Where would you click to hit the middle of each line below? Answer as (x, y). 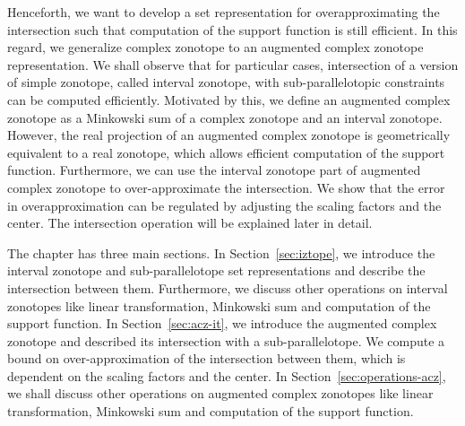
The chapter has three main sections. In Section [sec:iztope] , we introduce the (221, 252)
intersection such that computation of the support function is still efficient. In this (232, 29)
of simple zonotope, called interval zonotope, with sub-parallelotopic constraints (226, 82)
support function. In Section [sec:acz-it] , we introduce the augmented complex (222, 323)
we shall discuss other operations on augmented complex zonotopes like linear (220, 393)
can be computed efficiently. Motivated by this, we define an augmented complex (229, 99)
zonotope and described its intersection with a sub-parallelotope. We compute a (226, 340)
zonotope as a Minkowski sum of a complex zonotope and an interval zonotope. (225, 117)
